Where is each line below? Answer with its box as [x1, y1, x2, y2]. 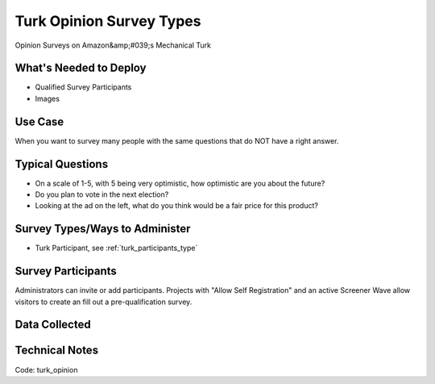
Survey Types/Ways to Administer [14, 222, 191, 236]
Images [35, 94, 60, 103]
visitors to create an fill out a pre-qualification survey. [14, 297, 193, 307]
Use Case [14, 115, 64, 128]
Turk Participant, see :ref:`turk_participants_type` [35, 243, 198, 253]
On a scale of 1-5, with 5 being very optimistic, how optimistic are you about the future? [35, 178, 325, 188]
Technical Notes [14, 344, 99, 357]
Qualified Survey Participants [35, 82, 132, 92]
